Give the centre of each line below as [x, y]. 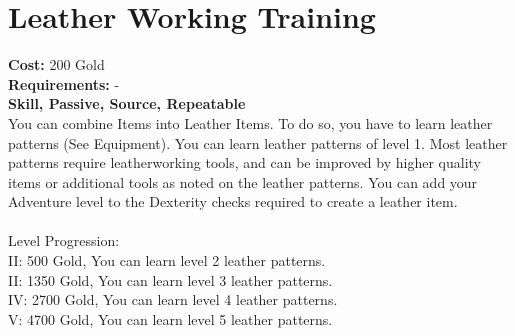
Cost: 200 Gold [56, 64]
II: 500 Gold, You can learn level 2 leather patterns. [167, 260]
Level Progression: [64, 240]
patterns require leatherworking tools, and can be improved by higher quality [244, 162]
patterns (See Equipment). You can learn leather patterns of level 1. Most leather [258, 142]
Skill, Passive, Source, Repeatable [127, 103]
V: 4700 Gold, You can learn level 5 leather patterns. [170, 318]
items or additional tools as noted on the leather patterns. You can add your [243, 181]
